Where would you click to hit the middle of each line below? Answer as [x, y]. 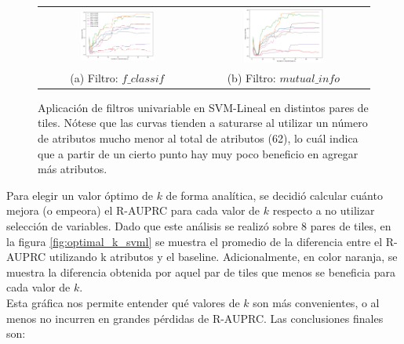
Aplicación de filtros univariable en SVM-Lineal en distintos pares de [203, 107]
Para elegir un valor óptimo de [80, 195]
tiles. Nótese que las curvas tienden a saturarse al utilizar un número [203, 123]
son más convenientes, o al [316, 302]
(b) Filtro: [251, 77]
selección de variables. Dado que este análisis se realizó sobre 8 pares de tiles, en [199, 226]
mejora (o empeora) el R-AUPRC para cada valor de [133, 210]
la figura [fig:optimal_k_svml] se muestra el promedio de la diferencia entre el [195, 241]
